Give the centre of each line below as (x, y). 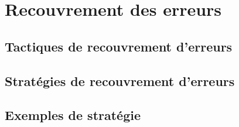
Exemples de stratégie (73, 115)
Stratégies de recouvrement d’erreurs (120, 80)
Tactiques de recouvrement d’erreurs (119, 46)
